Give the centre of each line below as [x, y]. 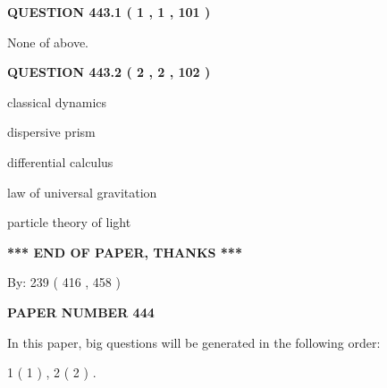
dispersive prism [51, 132]
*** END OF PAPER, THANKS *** [125, 252]
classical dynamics [57, 101]
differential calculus [60, 161]
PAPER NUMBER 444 [81, 312]
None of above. [48, 42]
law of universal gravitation [82, 192]
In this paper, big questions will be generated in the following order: [194, 342]
